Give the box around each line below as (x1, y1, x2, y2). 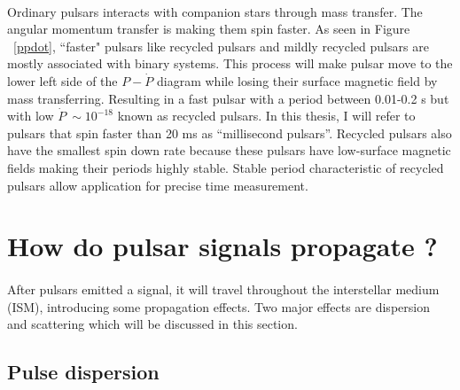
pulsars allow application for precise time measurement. (7, 175, 308, 194)
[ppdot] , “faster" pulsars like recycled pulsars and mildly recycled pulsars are (13, 36, 429, 55)
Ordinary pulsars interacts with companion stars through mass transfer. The (7, 2, 423, 20)
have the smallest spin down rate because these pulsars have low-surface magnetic (7, 141, 451, 160)
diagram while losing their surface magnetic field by (157, 71, 438, 90)
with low (7, 106, 54, 125)
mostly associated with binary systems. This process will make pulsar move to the (7, 54, 453, 73)
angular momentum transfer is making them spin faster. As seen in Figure (7, 19, 410, 38)
